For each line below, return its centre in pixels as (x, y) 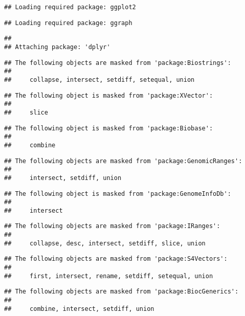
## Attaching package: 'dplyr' (57, 47)
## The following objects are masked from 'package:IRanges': (112, 226)
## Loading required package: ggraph (68, 23)
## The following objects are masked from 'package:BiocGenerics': (121, 292)
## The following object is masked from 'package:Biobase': (109, 128)
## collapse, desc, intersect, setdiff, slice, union (105, 243)
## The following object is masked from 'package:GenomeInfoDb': (118, 194)
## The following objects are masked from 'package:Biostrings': (118, 63)
